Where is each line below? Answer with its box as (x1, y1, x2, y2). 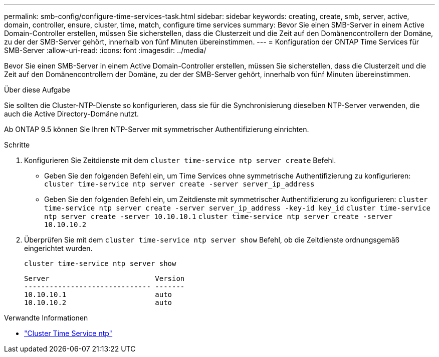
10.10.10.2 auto (24, 298, 172, 306)
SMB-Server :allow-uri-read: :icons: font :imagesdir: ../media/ (4, 46, 206, 54)
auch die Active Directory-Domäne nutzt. (4, 109, 139, 118)
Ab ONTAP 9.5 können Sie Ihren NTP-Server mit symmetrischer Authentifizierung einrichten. (4, 125, 309, 133)
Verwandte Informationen (4, 313, 88, 322)
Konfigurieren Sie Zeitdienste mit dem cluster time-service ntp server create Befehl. (24, 156, 336, 164)
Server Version (24, 274, 185, 282)
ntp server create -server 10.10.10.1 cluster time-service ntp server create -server (44, 212, 393, 220)
